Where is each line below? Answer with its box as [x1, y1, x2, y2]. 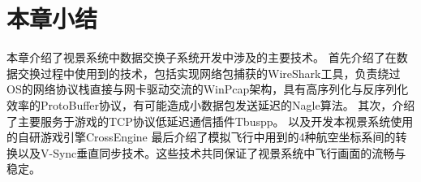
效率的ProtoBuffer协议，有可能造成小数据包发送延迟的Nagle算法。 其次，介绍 [6, 96, 415, 113]
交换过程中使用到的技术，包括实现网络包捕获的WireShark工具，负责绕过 [17, 64, 401, 81]
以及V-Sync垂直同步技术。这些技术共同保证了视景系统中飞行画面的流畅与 [17, 144, 406, 161]
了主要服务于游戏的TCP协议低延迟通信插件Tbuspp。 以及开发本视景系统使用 [6, 112, 414, 129]
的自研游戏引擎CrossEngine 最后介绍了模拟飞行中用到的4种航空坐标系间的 [6, 128, 396, 145]
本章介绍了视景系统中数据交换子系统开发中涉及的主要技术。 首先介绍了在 [6, 49, 397, 66]
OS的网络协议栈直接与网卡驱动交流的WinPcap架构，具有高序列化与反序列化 [6, 80, 409, 97]
